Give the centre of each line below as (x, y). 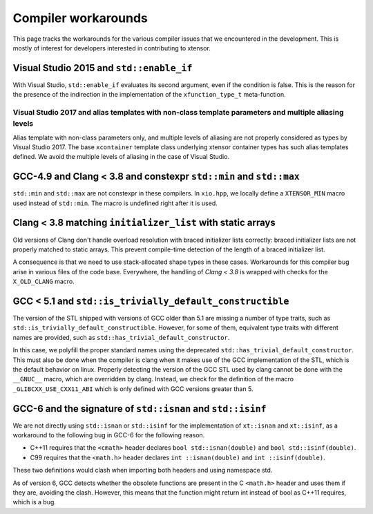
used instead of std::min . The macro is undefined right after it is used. (115, 203)
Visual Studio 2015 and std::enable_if (103, 68)
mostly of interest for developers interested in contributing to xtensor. (112, 48)
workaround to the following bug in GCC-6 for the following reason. (109, 435)
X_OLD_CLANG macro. (44, 282)
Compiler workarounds (80, 18)
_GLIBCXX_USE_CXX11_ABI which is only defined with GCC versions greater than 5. (133, 389)
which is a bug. (35, 502)
